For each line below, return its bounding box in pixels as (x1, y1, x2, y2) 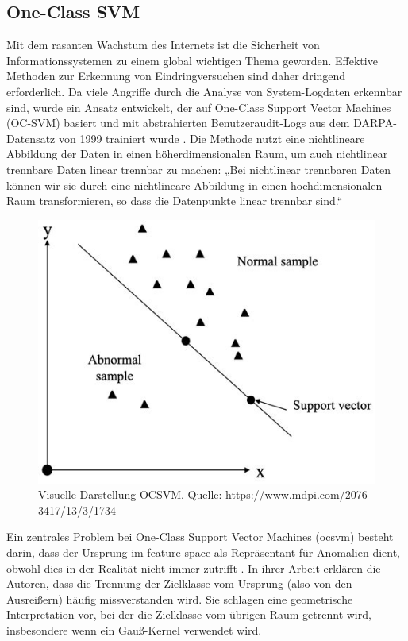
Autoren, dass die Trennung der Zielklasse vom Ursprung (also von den (6, 575, 352, 592)
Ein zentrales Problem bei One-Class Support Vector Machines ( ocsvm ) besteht (6, 528, 394, 545)
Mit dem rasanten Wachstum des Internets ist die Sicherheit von (6, 37, 320, 53)
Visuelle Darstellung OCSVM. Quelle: (38, 486, 222, 503)
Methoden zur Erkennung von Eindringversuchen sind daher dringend (6, 68, 346, 84)
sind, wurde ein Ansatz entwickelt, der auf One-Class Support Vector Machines (6, 98, 391, 115)
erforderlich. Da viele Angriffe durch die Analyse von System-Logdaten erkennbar (6, 83, 402, 99)
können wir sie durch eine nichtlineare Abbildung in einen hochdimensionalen (6, 176, 383, 193)
